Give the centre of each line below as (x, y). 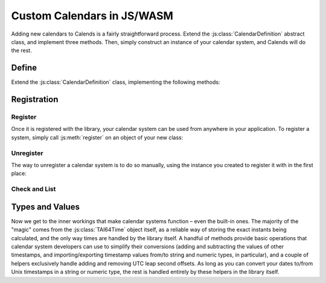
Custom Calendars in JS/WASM (92, 16)
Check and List (34, 189)
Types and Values (45, 207)
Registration (35, 100)
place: (19, 173)
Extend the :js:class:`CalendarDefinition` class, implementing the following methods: (116, 82)
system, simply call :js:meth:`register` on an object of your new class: (97, 137)
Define (24, 68)
